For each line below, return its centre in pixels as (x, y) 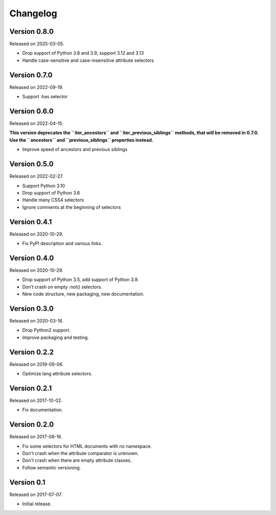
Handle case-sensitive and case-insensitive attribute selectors (88, 60)
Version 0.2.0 (32, 425)
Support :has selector (45, 97)
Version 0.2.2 (31, 352)
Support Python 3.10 (43, 186)
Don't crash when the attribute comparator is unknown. (80, 454)
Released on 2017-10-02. (36, 400)
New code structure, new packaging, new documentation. (83, 294)
